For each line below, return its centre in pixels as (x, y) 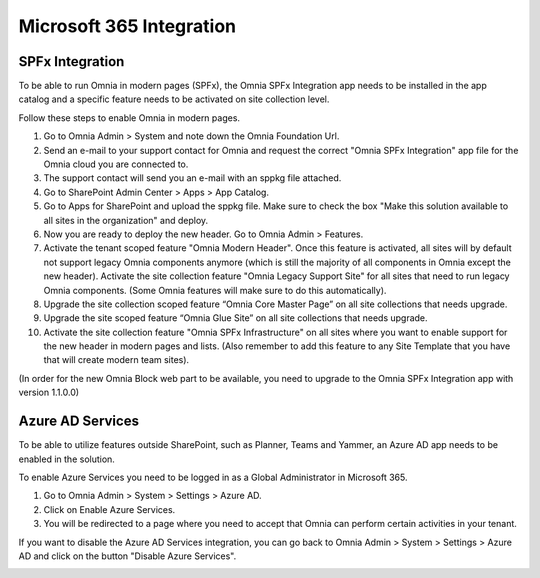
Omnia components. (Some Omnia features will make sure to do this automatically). (215, 290)
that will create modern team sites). (116, 360)
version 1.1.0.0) (49, 392)
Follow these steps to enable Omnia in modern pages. (129, 117)
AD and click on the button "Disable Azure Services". (127, 556)
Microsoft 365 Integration (127, 26)
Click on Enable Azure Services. (109, 509)
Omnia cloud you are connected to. (116, 164)
